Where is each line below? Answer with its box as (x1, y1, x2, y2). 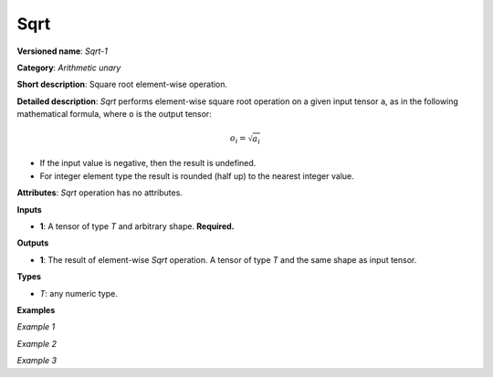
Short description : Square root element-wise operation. (16, 79, 228, 90)
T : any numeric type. (39, 288, 118, 298)
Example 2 (16, 338, 58, 349)
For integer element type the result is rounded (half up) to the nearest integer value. (39, 170, 355, 182)
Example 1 (16, 321, 56, 332)
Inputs (16, 204, 43, 215)
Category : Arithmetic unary (16, 62, 121, 73)
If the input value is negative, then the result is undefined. (39, 158, 257, 169)
